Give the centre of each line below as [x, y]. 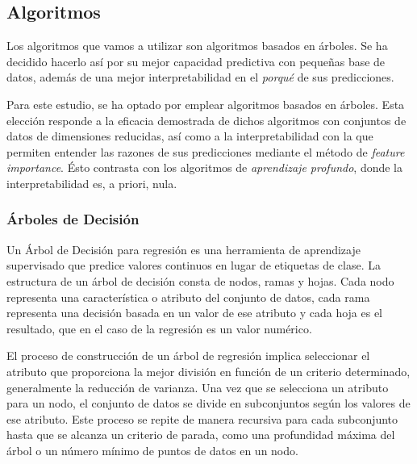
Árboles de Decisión [73, 219]
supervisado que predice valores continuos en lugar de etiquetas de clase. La [194, 265]
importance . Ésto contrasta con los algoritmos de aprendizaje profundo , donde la [205, 167]
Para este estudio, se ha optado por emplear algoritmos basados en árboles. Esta [206, 104]
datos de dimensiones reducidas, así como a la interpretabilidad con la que [190, 136]
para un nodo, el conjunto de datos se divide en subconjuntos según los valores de [208, 403]
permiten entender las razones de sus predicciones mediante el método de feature [206, 151]
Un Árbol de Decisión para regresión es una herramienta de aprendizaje [183, 249]
